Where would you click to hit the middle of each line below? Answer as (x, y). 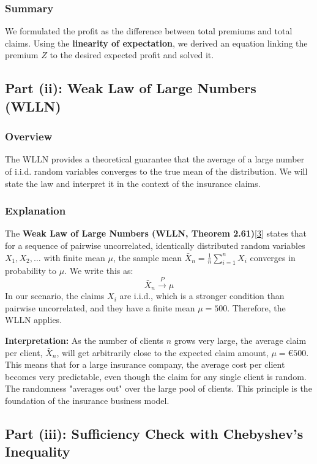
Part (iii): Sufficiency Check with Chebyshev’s (154, 433)
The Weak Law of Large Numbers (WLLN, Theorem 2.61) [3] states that (156, 233)
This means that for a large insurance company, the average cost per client (145, 364)
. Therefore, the (256, 307)
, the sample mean (147, 257)
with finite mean (74, 257)
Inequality (38, 451)
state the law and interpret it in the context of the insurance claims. (133, 183)
